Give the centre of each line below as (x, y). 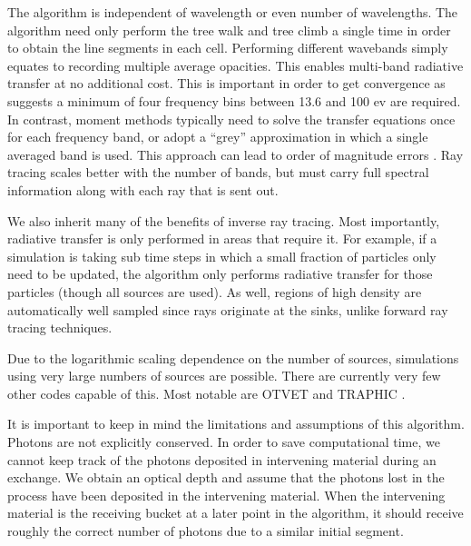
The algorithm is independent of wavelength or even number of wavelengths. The (233, 12)
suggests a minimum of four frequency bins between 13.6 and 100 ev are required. (234, 100)
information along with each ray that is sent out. (143, 189)
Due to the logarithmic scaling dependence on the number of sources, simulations (233, 357)
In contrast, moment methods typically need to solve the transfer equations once (231, 119)
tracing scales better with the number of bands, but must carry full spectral (218, 172)
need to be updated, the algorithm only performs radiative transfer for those (220, 274)
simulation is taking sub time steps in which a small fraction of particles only (222, 256)
